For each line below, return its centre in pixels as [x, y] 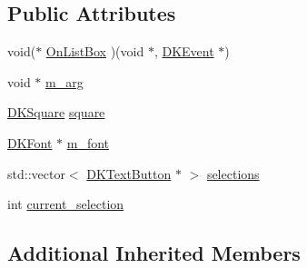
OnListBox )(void [95, 51]
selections [233, 173]
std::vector [36, 173]
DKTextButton [129, 173]
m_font [88, 142]
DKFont [30, 142]
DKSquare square [56, 112]
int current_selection [66, 204]
